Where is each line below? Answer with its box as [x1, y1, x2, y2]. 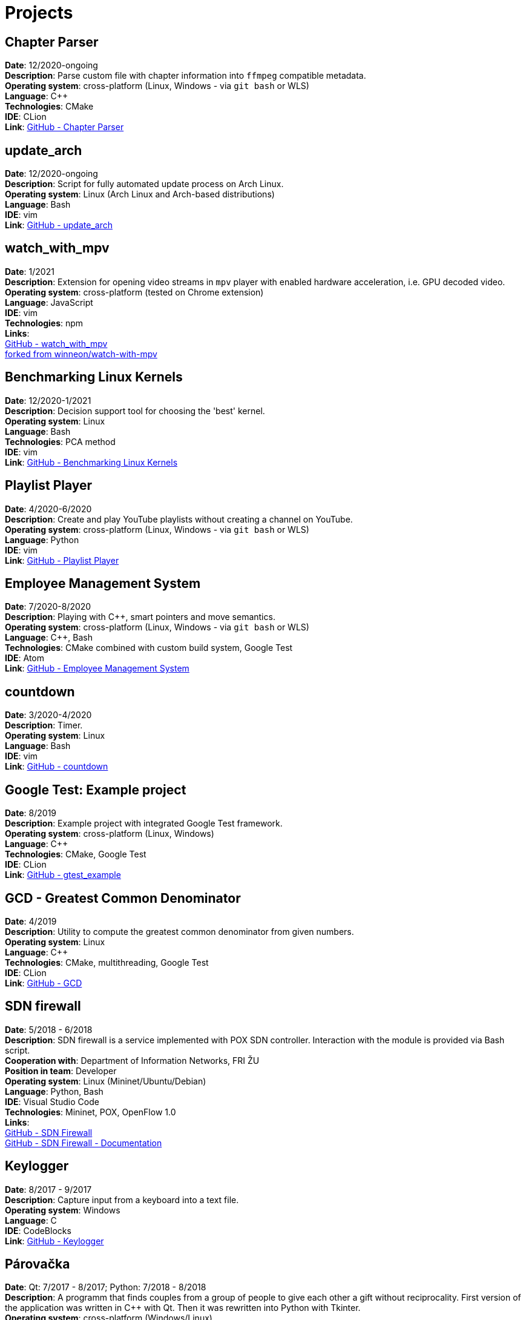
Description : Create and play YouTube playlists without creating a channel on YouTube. [5, 513, 353, 524]
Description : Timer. [5, 720, 83, 731]
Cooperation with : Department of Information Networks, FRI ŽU [5, 1055, 260, 1066]
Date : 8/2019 [5, 808, 57, 819]
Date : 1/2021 [5, 266, 54, 277]
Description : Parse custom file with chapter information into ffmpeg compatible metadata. [5, 70, 366, 81]
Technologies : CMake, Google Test [5, 849, 146, 860]
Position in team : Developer [5, 1065, 117, 1076]
